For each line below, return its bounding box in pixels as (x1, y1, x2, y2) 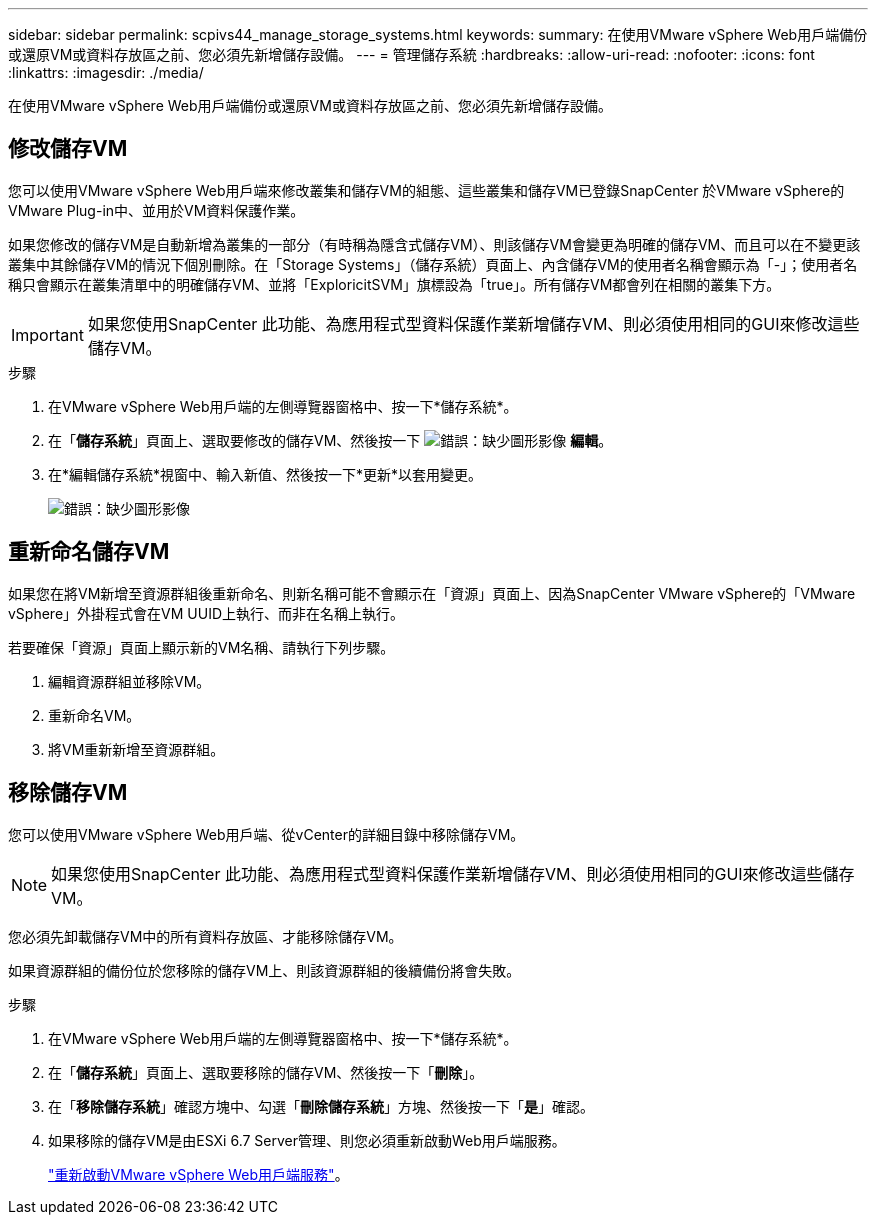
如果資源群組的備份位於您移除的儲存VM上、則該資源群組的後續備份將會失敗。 (8, 961, 521, 979)
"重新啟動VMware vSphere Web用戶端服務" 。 (48, 1165, 349, 1183)
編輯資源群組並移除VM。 (48, 672, 211, 690)
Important (11, 324, 84, 345)
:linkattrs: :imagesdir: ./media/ (8, 64, 204, 81)
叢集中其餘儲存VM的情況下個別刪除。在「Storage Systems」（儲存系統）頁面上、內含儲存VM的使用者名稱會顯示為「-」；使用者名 (8, 255, 858, 273)
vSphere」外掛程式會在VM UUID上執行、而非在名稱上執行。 (8, 604, 405, 622)
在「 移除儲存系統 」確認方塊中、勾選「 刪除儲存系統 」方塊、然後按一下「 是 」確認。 (48, 1097, 594, 1115)
